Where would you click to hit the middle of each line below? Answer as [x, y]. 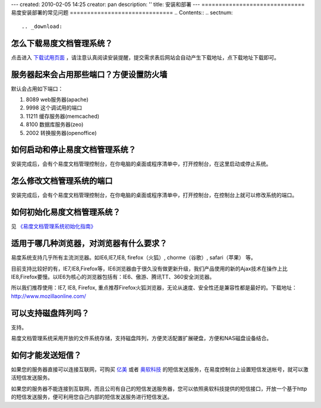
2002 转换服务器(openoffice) [62, 133]
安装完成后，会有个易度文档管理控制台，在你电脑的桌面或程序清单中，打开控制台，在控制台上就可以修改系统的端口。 [154, 195]
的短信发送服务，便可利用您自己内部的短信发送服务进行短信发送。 [92, 397]
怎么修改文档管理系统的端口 [62, 181]
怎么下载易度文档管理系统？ [62, 43]
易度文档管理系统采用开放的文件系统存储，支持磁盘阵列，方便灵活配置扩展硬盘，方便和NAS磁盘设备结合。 [141, 338]
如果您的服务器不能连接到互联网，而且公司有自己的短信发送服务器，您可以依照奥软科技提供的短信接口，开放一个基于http [159, 388]
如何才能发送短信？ [46, 355]
